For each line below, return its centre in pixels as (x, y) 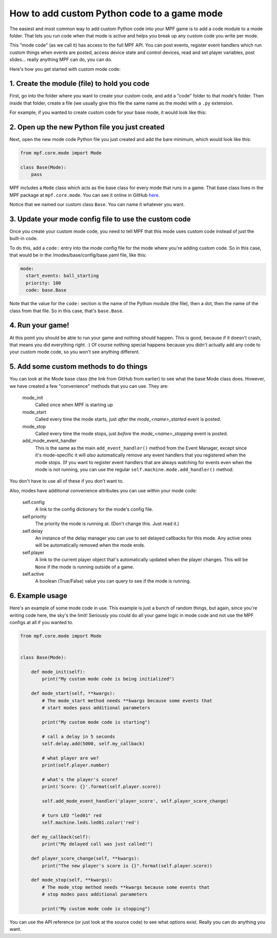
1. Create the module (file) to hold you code (80, 84)
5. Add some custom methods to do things (78, 367)
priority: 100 (44, 283)
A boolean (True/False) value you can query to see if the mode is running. (113, 581)
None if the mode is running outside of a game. (85, 567)
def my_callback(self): (61, 837)
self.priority (34, 516)
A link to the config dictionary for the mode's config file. (94, 509)
